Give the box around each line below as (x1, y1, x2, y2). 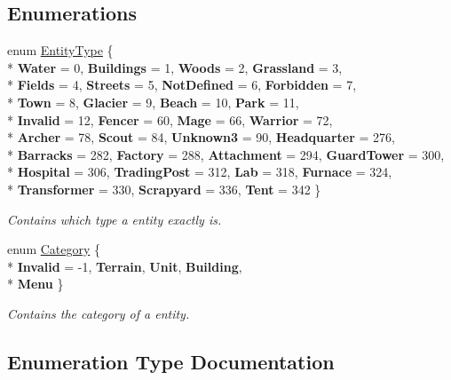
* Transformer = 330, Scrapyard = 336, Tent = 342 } (7, 179, 321, 198)
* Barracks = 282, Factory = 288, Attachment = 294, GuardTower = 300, (7, 145, 445, 163)
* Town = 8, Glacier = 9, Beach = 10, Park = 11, (7, 92, 299, 111)
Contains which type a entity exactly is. (7, 210, 222, 228)
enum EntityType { (7, 41, 114, 59)
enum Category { (7, 240, 101, 258)
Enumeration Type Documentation (7, 347, 335, 375)
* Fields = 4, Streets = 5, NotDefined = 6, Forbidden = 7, (7, 75, 357, 94)
